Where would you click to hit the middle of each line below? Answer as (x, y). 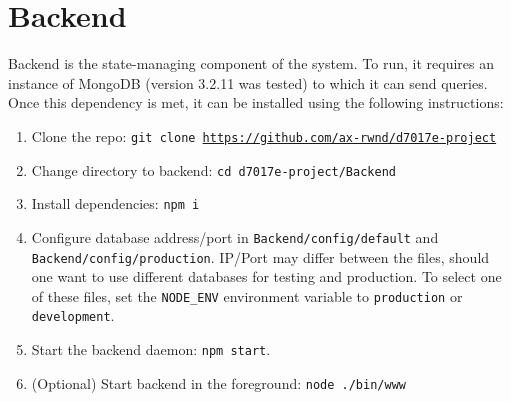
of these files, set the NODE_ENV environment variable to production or (247, 295)
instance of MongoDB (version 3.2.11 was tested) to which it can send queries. (248, 82)
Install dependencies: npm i (115, 203)
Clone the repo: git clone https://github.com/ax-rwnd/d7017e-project (264, 135)
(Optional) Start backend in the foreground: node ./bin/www (218, 382)
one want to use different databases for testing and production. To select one (266, 276)
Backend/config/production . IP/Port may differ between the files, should (260, 256)
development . (73, 315)
